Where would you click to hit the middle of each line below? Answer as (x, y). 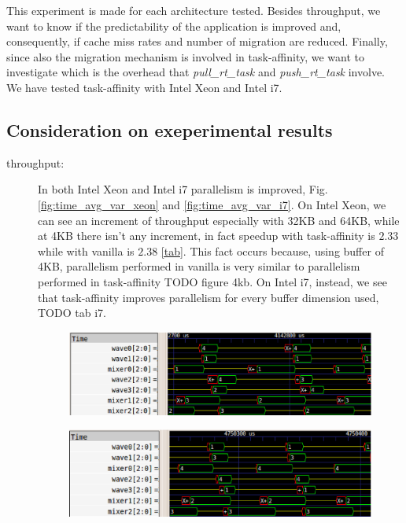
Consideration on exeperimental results (170, 129)
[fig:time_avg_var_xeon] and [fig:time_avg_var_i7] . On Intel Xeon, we (212, 204)
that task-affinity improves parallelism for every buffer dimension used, (209, 297)
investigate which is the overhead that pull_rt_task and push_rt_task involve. (196, 72)
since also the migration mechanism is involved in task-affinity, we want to (185, 56)
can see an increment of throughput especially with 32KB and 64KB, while (219, 220)
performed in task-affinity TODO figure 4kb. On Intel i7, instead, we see (212, 281)
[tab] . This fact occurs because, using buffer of (272, 250)
